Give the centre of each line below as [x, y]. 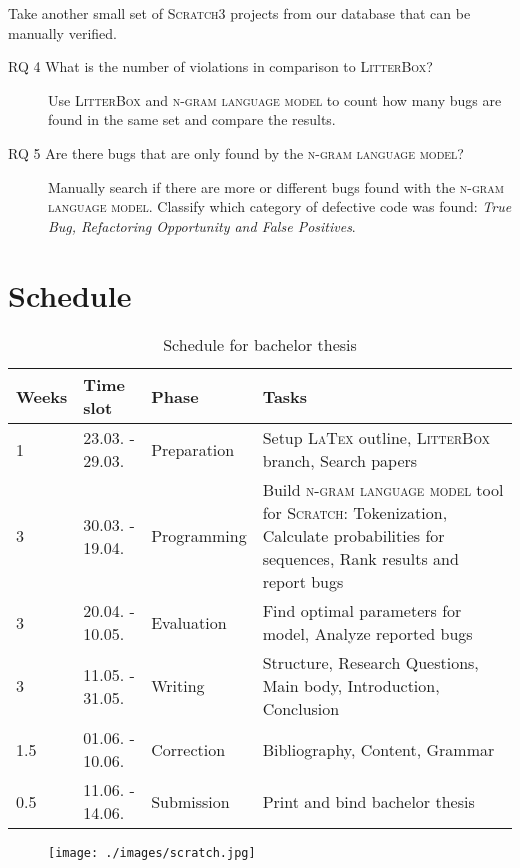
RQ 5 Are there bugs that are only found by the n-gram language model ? [236, 152]
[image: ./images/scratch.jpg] [152, 853]
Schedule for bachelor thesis [260, 345]
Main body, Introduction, [351, 686]
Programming [199, 536]
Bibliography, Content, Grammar [378, 749]
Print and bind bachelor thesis [368, 801]
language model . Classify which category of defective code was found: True [280, 206]
